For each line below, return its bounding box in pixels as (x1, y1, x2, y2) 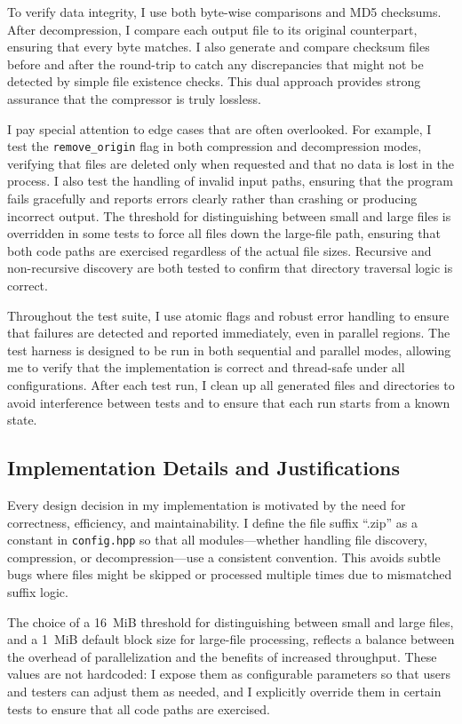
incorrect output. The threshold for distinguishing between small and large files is (7, 206, 451, 225)
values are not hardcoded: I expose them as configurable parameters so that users (7, 664, 450, 683)
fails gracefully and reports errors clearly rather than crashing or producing (7, 189, 418, 207)
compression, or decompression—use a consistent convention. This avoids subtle (7, 547, 441, 566)
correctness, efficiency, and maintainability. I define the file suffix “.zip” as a (7, 513, 418, 531)
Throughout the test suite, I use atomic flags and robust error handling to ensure (7, 306, 450, 324)
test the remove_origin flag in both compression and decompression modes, (7, 137, 422, 155)
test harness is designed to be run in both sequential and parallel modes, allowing (7, 340, 451, 359)
